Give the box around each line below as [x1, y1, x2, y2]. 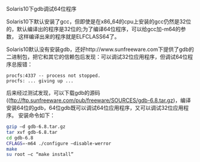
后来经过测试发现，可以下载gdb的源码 [6, 89, 100, 96]
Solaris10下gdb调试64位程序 [6, 5, 77, 12]
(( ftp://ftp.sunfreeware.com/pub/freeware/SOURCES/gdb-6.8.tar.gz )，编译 [6, 97, 191, 104]
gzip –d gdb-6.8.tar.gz [6, 124, 66, 130]
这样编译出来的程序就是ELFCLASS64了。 [17, 33, 120, 40]
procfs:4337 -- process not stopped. [6, 73, 101, 79]
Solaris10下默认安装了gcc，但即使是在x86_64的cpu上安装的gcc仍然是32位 [6, 18, 192, 25]
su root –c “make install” [6, 152, 74, 158]
